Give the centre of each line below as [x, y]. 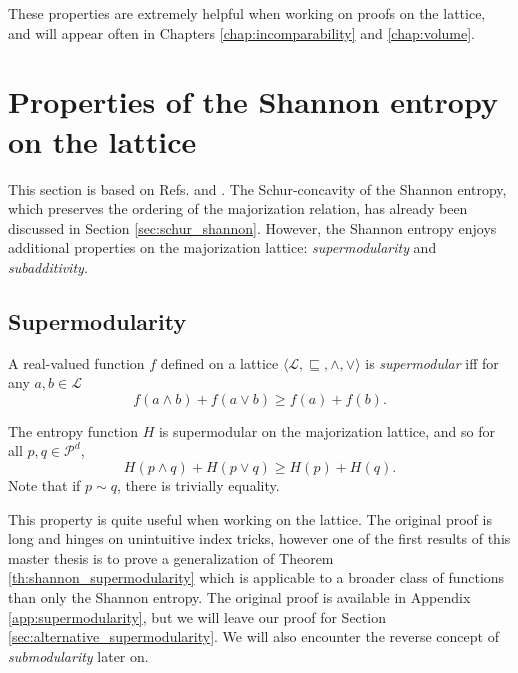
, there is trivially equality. [198, 485]
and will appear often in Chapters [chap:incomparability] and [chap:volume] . [241, 32]
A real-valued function [76, 362]
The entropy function [73, 430]
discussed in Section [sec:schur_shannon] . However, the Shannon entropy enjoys [252, 227]
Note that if [44, 485]
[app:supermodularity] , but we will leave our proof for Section [197, 616]
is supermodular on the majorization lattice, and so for [326, 430]
